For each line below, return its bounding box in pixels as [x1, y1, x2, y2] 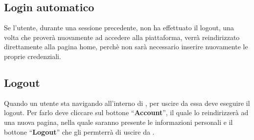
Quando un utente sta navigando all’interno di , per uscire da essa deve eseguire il [4, 98, 250, 108]
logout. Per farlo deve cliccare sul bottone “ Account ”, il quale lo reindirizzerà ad [4, 107, 249, 118]
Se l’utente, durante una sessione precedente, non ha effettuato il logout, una [4, 22, 234, 33]
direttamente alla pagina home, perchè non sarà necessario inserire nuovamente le [4, 41, 248, 52]
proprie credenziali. [4, 51, 61, 61]
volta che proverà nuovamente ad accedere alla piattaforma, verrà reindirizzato [4, 32, 240, 42]
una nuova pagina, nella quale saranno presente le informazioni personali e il [4, 117, 233, 127]
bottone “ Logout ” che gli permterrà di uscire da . [4, 126, 155, 137]
